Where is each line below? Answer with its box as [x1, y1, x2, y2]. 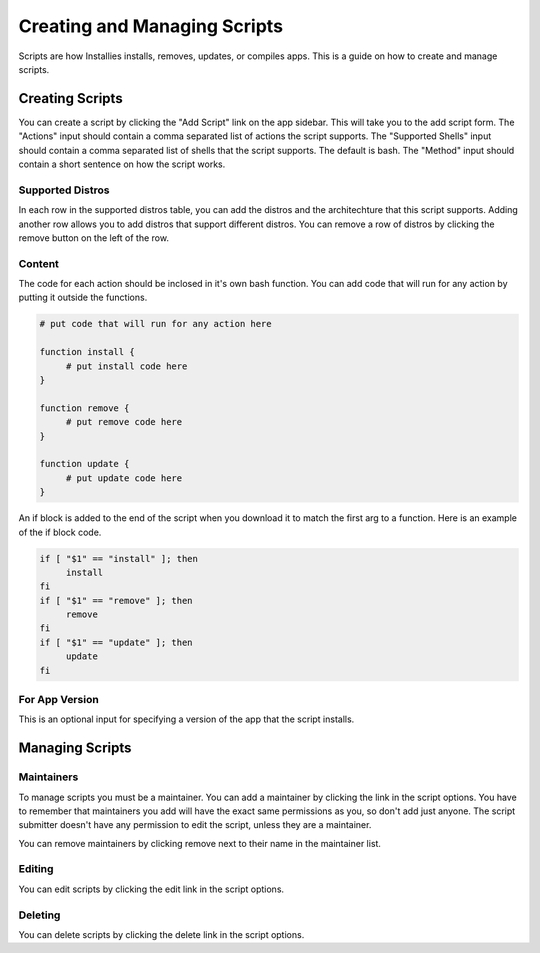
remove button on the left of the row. [18, 231, 170, 244]
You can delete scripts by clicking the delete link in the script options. [18, 928, 305, 940]
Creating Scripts [18, 90, 124, 107]
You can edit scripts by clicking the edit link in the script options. [18, 883, 285, 895]
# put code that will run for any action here [39, 318, 272, 330]
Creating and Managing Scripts [18, 15, 284, 37]
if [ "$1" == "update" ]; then [39, 636, 194, 648]
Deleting [18, 908, 61, 922]
